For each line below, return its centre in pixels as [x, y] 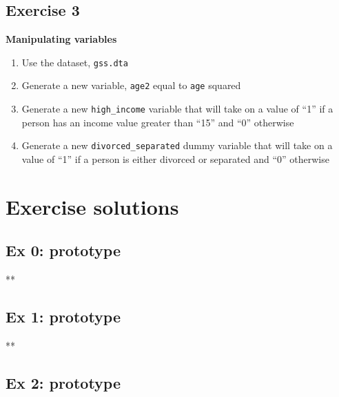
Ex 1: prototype [63, 317]
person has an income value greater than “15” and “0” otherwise [158, 122]
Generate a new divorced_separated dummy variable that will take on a [177, 145]
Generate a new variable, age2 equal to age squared [131, 85]
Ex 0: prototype [63, 250]
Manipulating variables [61, 39]
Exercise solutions [92, 206]
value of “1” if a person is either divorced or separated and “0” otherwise [175, 159]
